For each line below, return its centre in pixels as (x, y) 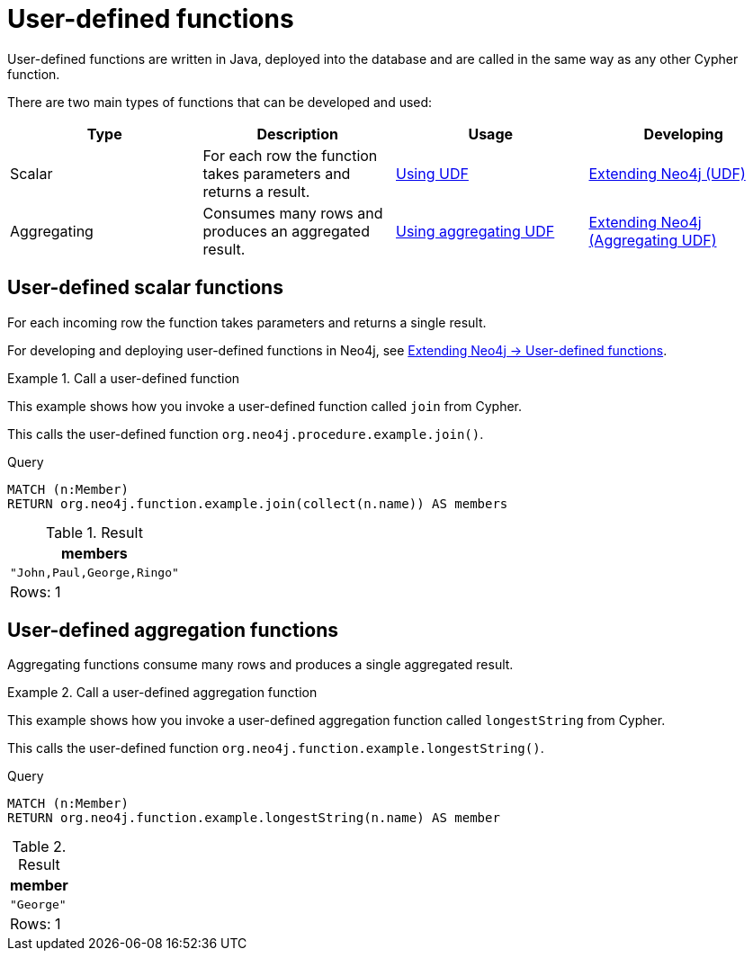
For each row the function (290, 155)
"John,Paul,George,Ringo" (94, 572)
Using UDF (432, 173)
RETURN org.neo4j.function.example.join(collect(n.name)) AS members (258, 503)
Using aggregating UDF (475, 231)
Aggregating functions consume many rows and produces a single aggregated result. (260, 665)
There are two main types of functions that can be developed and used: (220, 102)
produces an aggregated (286, 231)
